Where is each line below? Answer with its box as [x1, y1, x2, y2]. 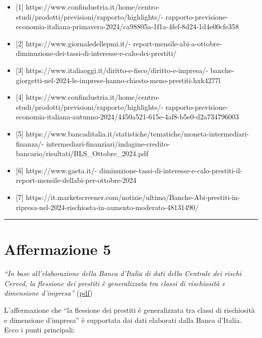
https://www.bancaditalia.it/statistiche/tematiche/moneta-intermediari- [26, 128, 249, 139]
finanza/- [16, 138, 44, 149]
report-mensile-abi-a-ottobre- [133, 38, 222, 48]
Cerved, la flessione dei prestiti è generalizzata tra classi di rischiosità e [4, 278, 225, 288]
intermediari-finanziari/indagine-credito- [46, 138, 170, 149]
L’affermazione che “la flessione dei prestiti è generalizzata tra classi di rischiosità [4, 305, 255, 315]
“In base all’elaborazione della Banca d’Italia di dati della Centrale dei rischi [4, 268, 242, 279]
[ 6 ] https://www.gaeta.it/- [16, 165, 97, 175]
